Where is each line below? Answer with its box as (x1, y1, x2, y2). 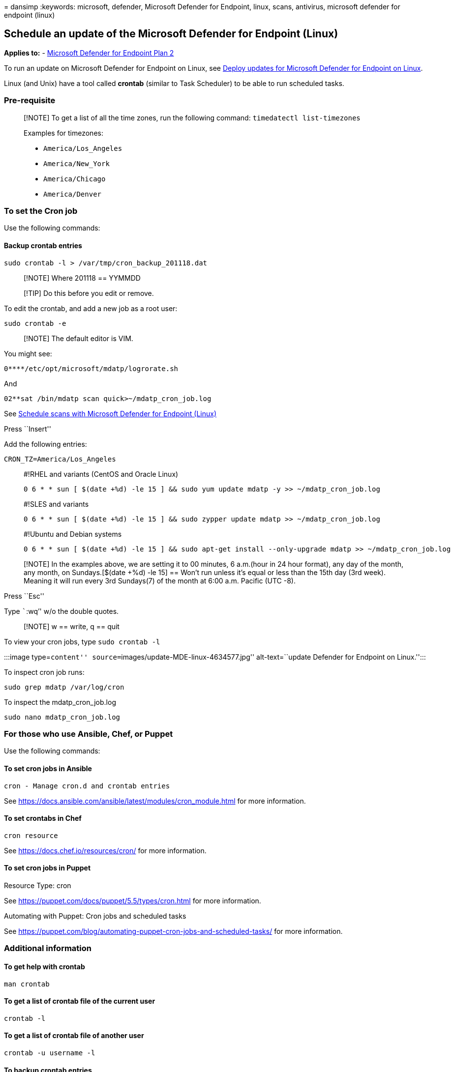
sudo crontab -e (4, 319, 66, 327)
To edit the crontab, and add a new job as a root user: (4, 304, 178, 313)
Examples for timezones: (24, 128, 103, 137)
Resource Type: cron (4, 881, 71, 890)
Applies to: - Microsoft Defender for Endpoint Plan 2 (4, 48, 174, 57)
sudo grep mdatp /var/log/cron (4, 683, 124, 691)
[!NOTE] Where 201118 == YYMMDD (24, 273, 141, 282)
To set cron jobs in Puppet (4, 864, 91, 872)
